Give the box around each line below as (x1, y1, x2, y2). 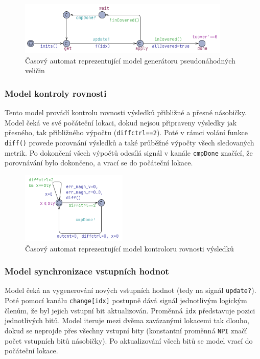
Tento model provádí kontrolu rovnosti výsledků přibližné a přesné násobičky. (5, 107, 247, 117)
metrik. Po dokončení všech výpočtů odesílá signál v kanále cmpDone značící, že (5, 147, 253, 158)
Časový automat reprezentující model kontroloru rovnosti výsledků (25, 243, 234, 254)
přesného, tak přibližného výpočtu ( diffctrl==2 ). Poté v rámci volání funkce (5, 127, 248, 138)
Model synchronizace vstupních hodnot (5, 265, 169, 278)
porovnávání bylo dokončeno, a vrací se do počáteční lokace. (5, 157, 193, 168)
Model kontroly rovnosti (5, 87, 107, 99)
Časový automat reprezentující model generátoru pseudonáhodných (25, 55, 235, 66)
